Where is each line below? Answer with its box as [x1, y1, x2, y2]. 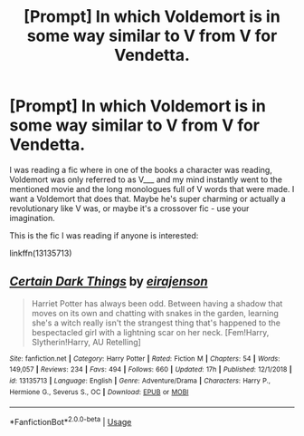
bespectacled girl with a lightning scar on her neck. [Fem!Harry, [31, 326, 270, 337]
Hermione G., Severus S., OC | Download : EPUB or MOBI [9, 387, 189, 396]
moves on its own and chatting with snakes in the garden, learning [31, 307, 279, 318]
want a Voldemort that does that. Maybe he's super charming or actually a [9, 193, 287, 204]
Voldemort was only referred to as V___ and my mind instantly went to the [9, 174, 283, 185]
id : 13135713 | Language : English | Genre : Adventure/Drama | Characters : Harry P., [9, 376, 271, 386]
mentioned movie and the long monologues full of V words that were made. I [9, 183, 295, 194]
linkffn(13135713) [9, 247, 72, 258]
